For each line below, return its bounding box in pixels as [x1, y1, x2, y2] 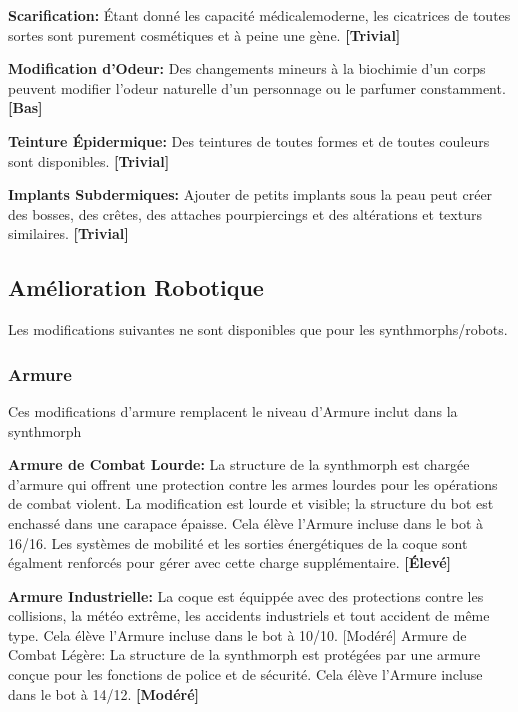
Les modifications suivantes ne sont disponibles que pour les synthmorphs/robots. [8, 319, 508, 340]
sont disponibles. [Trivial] [8, 150, 170, 171]
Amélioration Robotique [8, 272, 264, 303]
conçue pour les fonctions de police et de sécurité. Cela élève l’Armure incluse [8, 664, 483, 685]
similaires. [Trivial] [8, 223, 129, 244]
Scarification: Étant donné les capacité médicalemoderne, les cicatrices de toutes [8, 5, 511, 25]
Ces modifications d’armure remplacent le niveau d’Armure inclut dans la [8, 400, 458, 421]
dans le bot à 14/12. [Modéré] [8, 683, 200, 704]
